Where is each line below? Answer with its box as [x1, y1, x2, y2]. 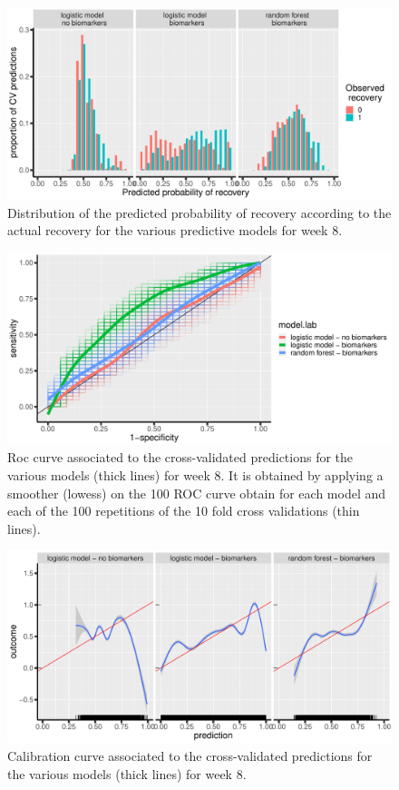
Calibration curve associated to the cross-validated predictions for [7, 746, 373, 765]
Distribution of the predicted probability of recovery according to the [7, 202, 392, 222]
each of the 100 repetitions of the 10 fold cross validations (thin [7, 501, 360, 520]
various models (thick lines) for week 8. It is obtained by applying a [7, 465, 384, 484]
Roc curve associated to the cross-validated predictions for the [7, 448, 354, 467]
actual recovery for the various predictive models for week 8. [7, 221, 343, 240]
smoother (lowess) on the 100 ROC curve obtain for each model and [7, 483, 386, 502]
